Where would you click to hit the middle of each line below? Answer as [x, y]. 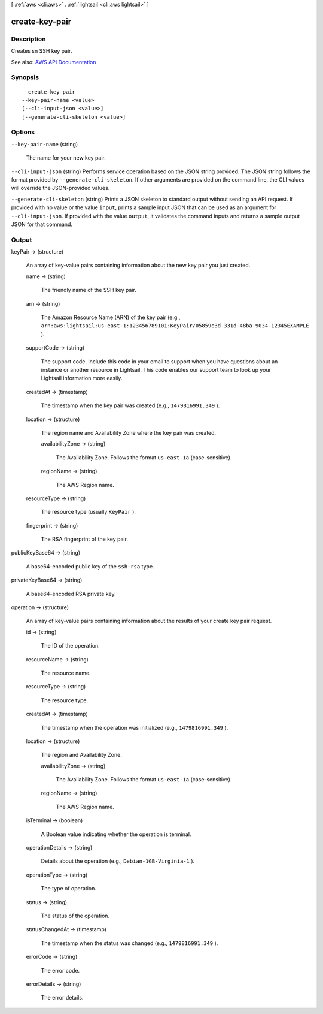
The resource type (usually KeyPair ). [88, 512]
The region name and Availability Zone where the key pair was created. [129, 432]
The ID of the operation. [70, 646]
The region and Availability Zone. [81, 755]
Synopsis [25, 77]
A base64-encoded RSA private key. [71, 594]
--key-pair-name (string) [45, 144]
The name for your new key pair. [66, 158]
